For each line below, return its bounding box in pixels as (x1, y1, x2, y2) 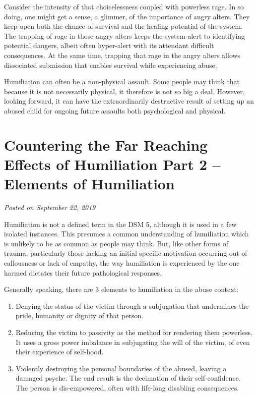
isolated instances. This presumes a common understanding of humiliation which (4, 228, 249, 239)
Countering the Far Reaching (4, 134, 208, 155)
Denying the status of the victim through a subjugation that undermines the (15, 300, 249, 311)
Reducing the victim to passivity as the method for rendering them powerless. (15, 327, 253, 337)
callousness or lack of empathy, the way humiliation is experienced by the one (4, 258, 240, 268)
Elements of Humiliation (4, 173, 175, 194)
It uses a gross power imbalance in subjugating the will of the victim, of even (15, 337, 250, 347)
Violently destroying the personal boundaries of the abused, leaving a (15, 363, 227, 373)
